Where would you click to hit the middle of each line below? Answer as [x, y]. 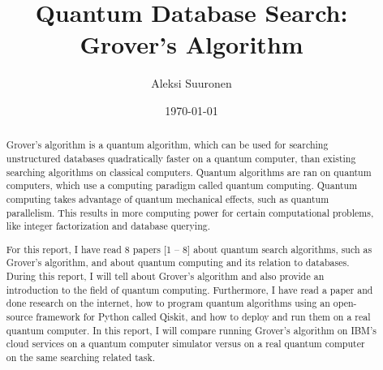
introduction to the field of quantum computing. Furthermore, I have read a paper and [189, 289]
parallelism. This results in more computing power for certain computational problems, [190, 212]
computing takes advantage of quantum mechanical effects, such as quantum [168, 198]
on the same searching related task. [81, 357]
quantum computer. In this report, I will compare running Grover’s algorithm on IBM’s [191, 330]
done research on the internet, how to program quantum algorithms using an [168, 303]
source [19, 317]
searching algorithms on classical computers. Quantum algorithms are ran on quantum [189, 172]
